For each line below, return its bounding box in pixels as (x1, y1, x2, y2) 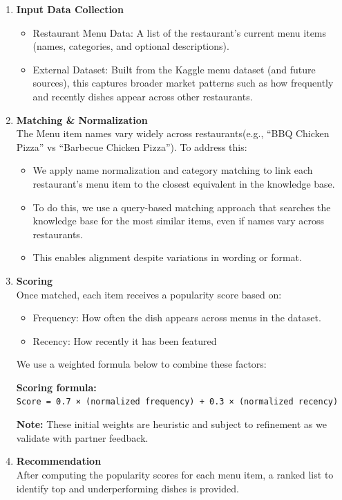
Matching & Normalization (16, 112, 148, 127)
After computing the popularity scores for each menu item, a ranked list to (16, 467, 334, 481)
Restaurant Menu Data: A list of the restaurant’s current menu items (32, 25, 327, 39)
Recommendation (16, 454, 102, 468)
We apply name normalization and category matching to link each (32, 163, 313, 177)
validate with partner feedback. (16, 430, 149, 445)
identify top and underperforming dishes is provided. (16, 481, 239, 495)
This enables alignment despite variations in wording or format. (32, 250, 302, 265)
